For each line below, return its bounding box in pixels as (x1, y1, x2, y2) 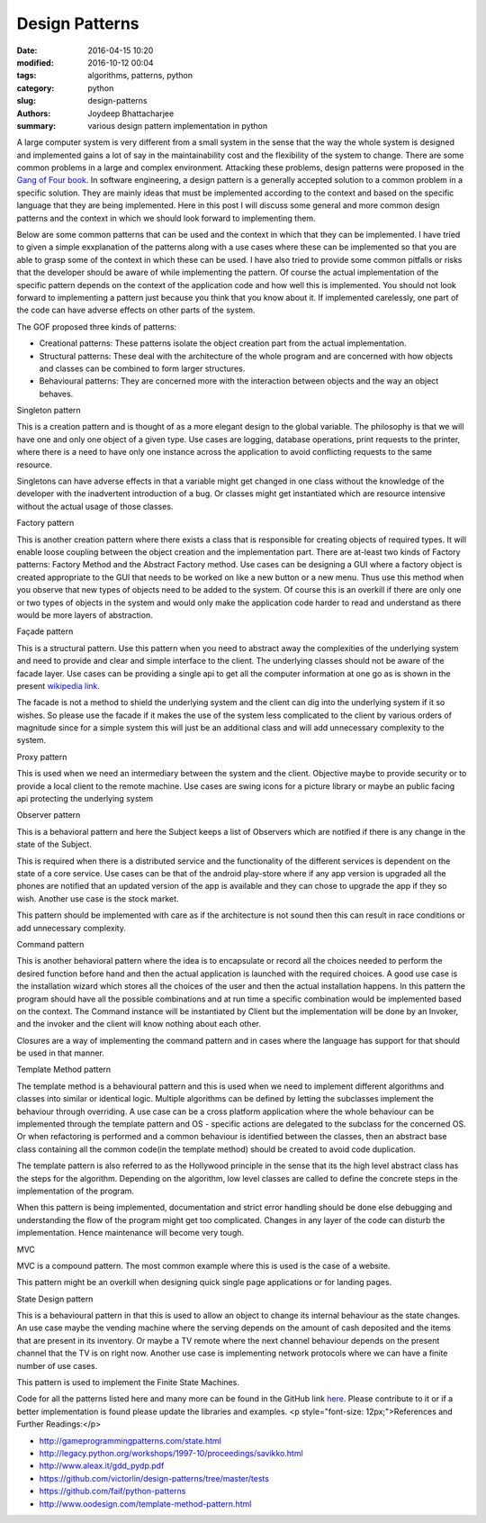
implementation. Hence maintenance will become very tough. (16, 1228, 245, 1238)
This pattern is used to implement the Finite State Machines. (16, 1377, 240, 1388)
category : (16, 82, 55, 94)
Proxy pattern (16, 751, 67, 762)
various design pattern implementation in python (87, 120, 268, 131)
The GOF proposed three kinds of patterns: (16, 321, 177, 332)
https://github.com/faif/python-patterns (39, 1486, 186, 1497)
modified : (16, 57, 54, 68)
